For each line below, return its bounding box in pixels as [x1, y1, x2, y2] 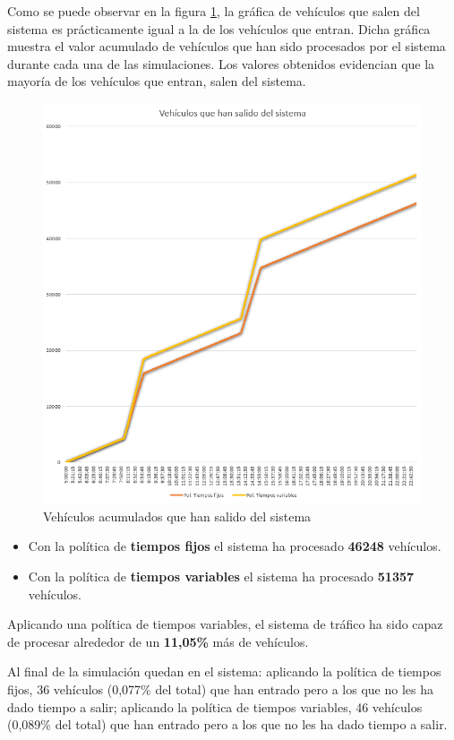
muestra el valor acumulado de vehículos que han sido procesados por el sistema [7, 37, 446, 56]
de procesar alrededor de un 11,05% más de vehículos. [7, 632, 309, 650]
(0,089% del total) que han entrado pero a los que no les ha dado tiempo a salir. [7, 715, 448, 734]
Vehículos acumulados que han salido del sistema [43, 506, 312, 525]
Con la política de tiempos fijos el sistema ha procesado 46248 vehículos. [28, 537, 441, 555]
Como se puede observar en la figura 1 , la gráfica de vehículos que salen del [7, 2, 420, 20]
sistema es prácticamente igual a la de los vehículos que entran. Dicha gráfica [7, 19, 431, 38]
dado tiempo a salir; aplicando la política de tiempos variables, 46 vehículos [7, 697, 423, 716]
